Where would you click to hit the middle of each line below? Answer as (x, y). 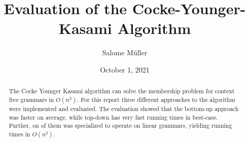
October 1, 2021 (125, 69)
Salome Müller (125, 52)
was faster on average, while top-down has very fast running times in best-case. (113, 117)
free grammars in (31, 99)
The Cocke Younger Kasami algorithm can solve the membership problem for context (122, 91)
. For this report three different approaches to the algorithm (156, 99)
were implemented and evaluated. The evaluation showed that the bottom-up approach (124, 108)
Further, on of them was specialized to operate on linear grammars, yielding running (120, 126)
